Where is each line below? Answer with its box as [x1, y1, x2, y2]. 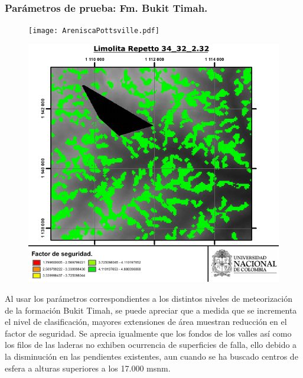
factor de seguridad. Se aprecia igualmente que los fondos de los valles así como [5, 327, 292, 339]
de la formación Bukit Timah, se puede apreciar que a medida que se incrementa [5, 304, 297, 316]
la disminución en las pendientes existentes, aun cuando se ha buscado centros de [5, 350, 298, 362]
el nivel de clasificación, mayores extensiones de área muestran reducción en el [5, 315, 287, 328]
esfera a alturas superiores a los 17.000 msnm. [5, 361, 171, 374]
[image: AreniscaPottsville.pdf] [28, 27, 159, 35]
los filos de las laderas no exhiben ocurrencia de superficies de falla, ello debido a [5, 338, 297, 351]
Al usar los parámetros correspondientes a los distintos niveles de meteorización [5, 292, 292, 304]
